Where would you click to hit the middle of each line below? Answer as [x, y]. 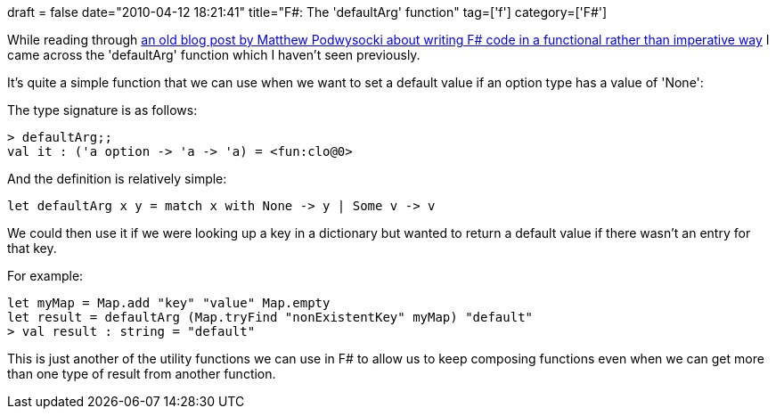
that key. [32, 248]
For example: [45, 276]
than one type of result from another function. [142, 374]
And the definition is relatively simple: [117, 179]
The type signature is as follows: [102, 110]
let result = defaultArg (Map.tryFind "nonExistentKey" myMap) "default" [270, 317]
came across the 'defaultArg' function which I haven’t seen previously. [214, 55]
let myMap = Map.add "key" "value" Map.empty [169, 303]
